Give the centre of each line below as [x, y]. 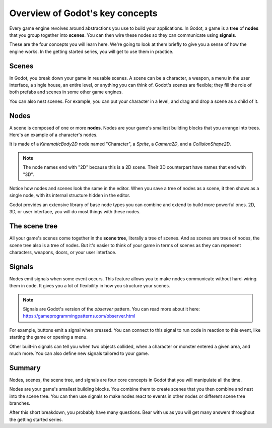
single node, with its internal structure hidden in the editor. [70, 195]
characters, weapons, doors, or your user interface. [63, 252]
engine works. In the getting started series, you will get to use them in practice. [91, 51]
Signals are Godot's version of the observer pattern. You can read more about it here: [111, 309]
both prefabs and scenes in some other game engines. [66, 92]
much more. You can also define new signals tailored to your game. [79, 353]
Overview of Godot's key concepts [84, 13]
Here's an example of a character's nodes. [53, 135]
